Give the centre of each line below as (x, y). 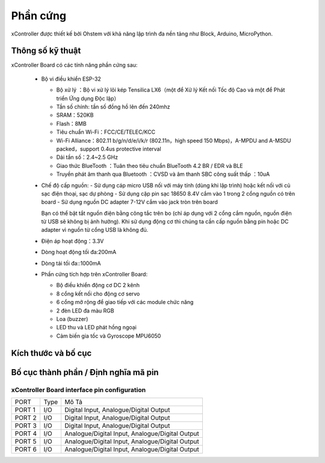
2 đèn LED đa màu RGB (85, 311)
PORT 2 (26, 417)
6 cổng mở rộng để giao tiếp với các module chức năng (125, 302)
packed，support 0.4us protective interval (109, 149)
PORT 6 (26, 449)
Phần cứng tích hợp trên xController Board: (94, 275)
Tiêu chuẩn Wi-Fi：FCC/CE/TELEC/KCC (106, 132)
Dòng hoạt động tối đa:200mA (79, 252)
